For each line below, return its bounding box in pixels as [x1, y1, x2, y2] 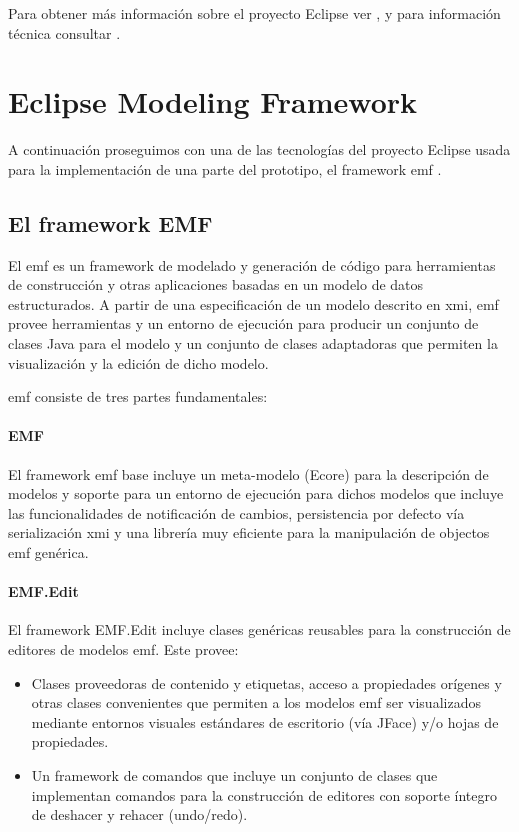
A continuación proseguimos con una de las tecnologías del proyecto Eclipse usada [8, 139, 511, 160]
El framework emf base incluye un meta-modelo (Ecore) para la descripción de [8, 463, 489, 484]
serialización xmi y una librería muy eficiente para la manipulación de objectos [8, 522, 490, 543]
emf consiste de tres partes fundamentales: [8, 386, 268, 407]
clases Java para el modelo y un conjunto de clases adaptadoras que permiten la [8, 333, 498, 354]
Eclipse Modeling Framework [8, 81, 418, 122]
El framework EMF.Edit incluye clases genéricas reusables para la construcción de [8, 619, 511, 640]
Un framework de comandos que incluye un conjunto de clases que [31, 764, 438, 785]
